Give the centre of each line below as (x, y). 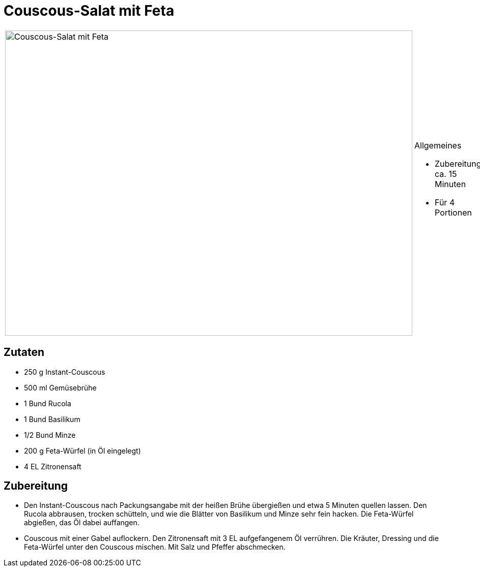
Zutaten (24, 352)
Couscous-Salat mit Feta (89, 11)
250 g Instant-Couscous (65, 372)
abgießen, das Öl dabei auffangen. (82, 523)
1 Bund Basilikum (52, 419)
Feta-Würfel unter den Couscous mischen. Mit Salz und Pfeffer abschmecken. (155, 547)
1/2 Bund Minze (50, 435)
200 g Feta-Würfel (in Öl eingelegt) (82, 450)
